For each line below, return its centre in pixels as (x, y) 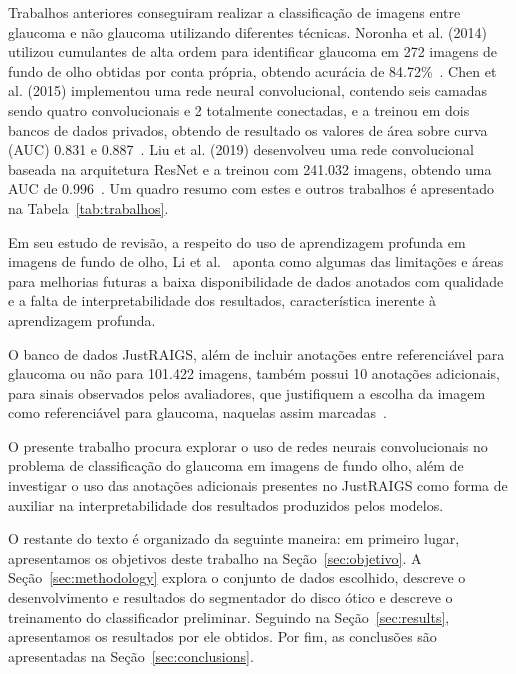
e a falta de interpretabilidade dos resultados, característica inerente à (222, 300)
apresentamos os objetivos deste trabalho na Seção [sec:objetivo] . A (215, 557)
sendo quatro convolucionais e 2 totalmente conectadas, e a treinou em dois (239, 109)
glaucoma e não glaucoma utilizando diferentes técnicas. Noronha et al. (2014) (247, 31)
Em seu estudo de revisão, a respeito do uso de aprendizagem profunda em (237, 241)
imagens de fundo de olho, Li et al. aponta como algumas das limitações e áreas (256, 261)
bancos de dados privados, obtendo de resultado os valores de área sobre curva (248, 129)
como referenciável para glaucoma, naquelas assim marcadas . (197, 412)
